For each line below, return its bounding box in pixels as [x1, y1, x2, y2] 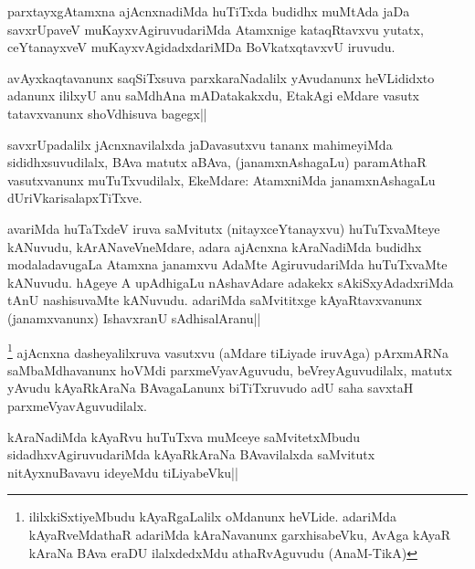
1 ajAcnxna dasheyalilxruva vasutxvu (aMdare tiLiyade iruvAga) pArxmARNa [7, 340, 449, 362]
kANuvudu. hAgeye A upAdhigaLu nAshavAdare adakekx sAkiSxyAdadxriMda [7, 272, 454, 291]
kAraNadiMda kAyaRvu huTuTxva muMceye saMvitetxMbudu [7, 427, 361, 446]
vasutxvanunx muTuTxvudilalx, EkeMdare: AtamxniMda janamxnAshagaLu [7, 170, 436, 189]
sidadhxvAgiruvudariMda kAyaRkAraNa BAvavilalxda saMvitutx [7, 445, 375, 464]
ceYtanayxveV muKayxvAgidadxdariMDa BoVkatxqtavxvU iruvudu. [7, 37, 396, 57]
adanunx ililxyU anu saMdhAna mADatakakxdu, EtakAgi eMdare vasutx [7, 86, 419, 105]
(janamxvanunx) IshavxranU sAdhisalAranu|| [7, 308, 261, 327]
